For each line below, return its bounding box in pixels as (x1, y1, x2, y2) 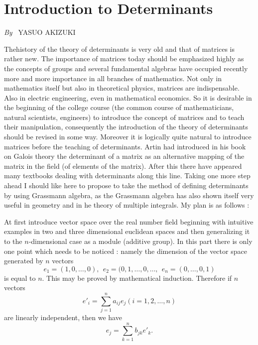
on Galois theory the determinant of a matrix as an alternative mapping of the (4, 151, 245, 161)
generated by (4, 255, 43, 266)
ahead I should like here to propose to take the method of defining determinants (4, 180, 249, 191)
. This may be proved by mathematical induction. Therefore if (42, 272, 232, 283)
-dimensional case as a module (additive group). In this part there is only (28, 236, 253, 246)
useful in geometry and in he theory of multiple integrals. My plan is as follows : (4, 200, 250, 210)
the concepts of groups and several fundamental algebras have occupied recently (4, 63, 248, 73)
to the (4, 236, 22, 246)
